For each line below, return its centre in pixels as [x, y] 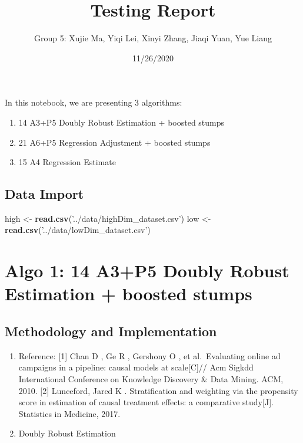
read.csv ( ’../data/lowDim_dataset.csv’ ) [78, 230]
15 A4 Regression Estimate [67, 162]
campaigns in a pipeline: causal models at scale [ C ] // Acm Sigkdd [136, 367]
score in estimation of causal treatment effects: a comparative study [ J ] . [146, 402]
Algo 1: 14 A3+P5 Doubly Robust [147, 270]
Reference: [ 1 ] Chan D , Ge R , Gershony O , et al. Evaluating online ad [149, 355]
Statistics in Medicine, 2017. [69, 413]
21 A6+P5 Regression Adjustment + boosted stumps [114, 142]
